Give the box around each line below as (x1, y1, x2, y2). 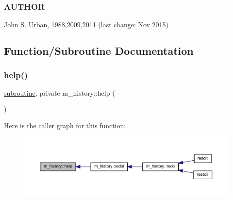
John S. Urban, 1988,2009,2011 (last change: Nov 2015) (4, 19, 169, 30)
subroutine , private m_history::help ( (4, 87, 115, 98)
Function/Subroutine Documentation (4, 43, 194, 58)
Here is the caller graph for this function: (4, 120, 126, 130)
